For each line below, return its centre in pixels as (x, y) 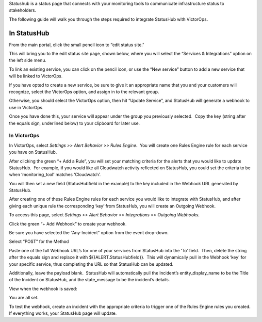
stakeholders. (23, 10)
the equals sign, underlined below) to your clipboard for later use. (74, 123)
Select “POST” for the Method (39, 241)
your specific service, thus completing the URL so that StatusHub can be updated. (91, 264)
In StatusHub (29, 33)
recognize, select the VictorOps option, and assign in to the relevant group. (84, 92)
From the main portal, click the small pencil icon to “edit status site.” (77, 45)
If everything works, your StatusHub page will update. (63, 313)
